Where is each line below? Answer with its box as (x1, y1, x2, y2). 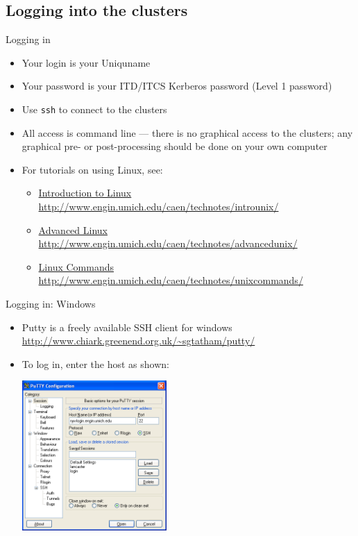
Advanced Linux (38, 222, 108, 237)
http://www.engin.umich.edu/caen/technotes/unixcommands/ (38, 273, 303, 287)
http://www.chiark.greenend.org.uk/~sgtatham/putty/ (22, 333, 255, 348)
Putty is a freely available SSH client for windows (22, 319, 232, 334)
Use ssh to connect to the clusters (22, 101, 167, 116)
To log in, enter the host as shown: (22, 356, 169, 371)
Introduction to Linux (38, 185, 132, 200)
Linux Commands (38, 259, 114, 274)
